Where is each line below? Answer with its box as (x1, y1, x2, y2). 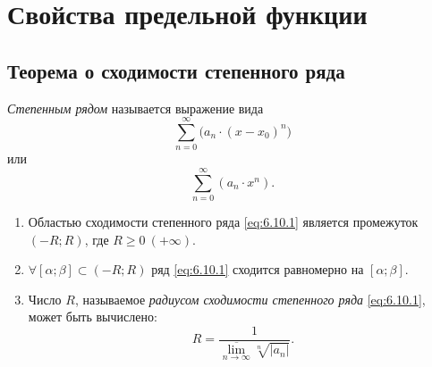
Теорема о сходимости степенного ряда (7, 56, 345, 84)
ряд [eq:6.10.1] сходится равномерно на (151, 260, 364, 279)
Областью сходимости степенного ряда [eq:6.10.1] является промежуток (28, 213, 419, 231)
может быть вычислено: (28, 307, 157, 326)
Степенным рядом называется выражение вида (7, 98, 264, 117)
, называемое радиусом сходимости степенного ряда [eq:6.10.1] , (74, 289, 426, 308)
